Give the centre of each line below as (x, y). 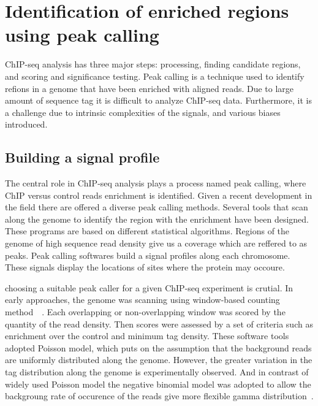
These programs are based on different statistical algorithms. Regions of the (147, 231)
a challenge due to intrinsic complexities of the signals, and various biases (143, 112)
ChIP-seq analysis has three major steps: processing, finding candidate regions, (153, 64)
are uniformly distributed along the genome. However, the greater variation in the (159, 360)
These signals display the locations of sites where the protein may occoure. (145, 267)
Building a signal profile (82, 157)
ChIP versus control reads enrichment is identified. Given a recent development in (159, 195)
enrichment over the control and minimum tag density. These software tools (147, 336)
